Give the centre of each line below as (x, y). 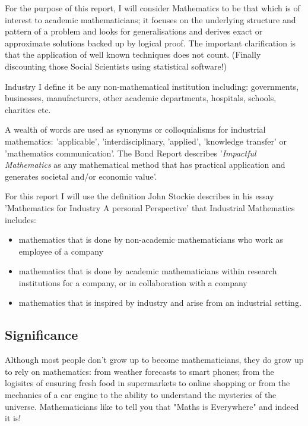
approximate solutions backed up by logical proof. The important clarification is (150, 43)
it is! (13, 418)
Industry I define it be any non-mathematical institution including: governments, (152, 86)
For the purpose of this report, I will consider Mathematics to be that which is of (153, 8)
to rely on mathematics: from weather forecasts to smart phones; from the (139, 371)
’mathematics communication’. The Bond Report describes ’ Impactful (131, 153)
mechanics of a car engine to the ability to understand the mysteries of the (141, 395)
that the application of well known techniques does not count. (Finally (133, 54)
